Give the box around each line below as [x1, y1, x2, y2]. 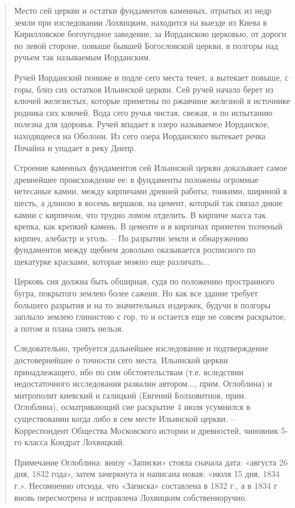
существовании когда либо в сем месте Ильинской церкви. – [14, 412, 235, 424]
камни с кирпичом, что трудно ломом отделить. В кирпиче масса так [14, 208, 266, 221]
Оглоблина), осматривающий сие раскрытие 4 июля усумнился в [14, 400, 251, 413]
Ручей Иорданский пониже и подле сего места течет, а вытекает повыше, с [14, 71, 289, 83]
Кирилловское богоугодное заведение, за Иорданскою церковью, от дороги [14, 27, 287, 40]
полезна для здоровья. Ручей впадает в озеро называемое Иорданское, [14, 118, 270, 130]
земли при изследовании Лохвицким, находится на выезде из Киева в [14, 16, 267, 28]
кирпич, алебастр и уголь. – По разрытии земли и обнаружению [14, 231, 248, 244]
